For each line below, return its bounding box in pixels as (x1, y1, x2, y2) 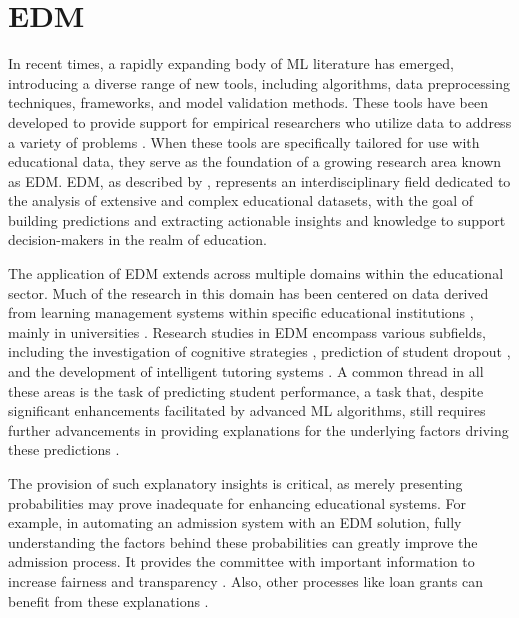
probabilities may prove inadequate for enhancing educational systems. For (8, 492, 467, 513)
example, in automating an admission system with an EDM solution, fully (8, 512, 462, 533)
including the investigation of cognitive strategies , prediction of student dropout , (8, 341, 511, 362)
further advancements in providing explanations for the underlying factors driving (8, 419, 509, 440)
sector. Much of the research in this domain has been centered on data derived (8, 282, 489, 303)
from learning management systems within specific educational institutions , (8, 302, 474, 323)
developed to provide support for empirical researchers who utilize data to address (8, 111, 512, 132)
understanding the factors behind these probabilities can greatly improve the (8, 531, 478, 552)
